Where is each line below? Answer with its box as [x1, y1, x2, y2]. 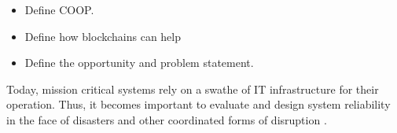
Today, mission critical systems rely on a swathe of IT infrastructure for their [6, 80, 379, 97]
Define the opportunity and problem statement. [24, 54, 254, 71]
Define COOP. [24, 2, 94, 17]
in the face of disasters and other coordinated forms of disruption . [6, 111, 327, 127]
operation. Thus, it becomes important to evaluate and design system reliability [6, 96, 391, 113]
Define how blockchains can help [24, 28, 182, 44]
